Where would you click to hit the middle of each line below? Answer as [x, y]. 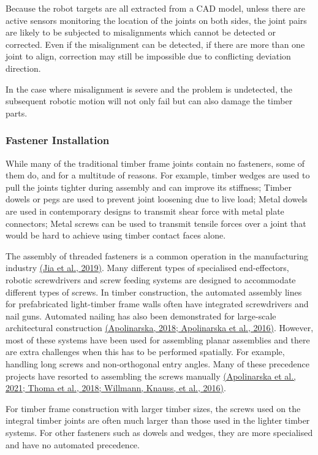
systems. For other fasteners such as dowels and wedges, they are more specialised [159, 433]
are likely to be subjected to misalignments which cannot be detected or [141, 32]
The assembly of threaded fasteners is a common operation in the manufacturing [157, 255]
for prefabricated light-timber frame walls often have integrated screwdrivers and [157, 304]
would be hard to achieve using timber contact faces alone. [116, 235]
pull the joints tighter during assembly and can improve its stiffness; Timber [149, 187]
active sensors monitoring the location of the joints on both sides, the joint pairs [156, 20]
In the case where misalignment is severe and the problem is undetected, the [149, 89]
